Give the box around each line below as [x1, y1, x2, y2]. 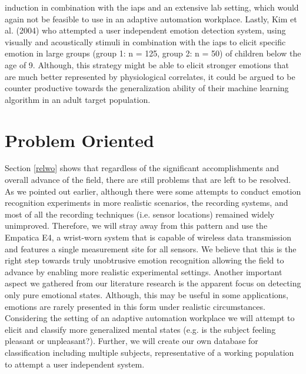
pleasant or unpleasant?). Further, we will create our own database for [5, 335, 258, 347]
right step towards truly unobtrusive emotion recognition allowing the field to [5, 254, 284, 266]
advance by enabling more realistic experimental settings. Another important [5, 265, 282, 278]
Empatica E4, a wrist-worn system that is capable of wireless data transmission [5, 231, 291, 243]
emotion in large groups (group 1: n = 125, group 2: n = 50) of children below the [5, 47, 301, 59]
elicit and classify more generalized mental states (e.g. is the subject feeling [5, 323, 276, 335]
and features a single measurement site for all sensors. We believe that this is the [5, 242, 297, 255]
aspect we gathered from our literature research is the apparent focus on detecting [5, 277, 301, 289]
